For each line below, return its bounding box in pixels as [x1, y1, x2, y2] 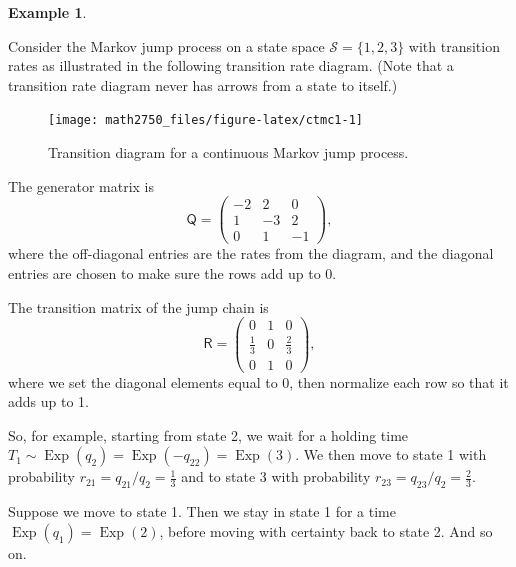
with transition [408, 35, 500, 56]
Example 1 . [8, 2, 87, 22]
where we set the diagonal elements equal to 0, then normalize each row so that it [8, 371, 509, 392]
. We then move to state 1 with [295, 444, 487, 465]
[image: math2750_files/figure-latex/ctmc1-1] [48, 113, 363, 128]
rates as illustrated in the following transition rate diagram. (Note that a [8, 55, 454, 76]
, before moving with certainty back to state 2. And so [159, 520, 493, 541]
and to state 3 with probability [181, 466, 371, 487]
